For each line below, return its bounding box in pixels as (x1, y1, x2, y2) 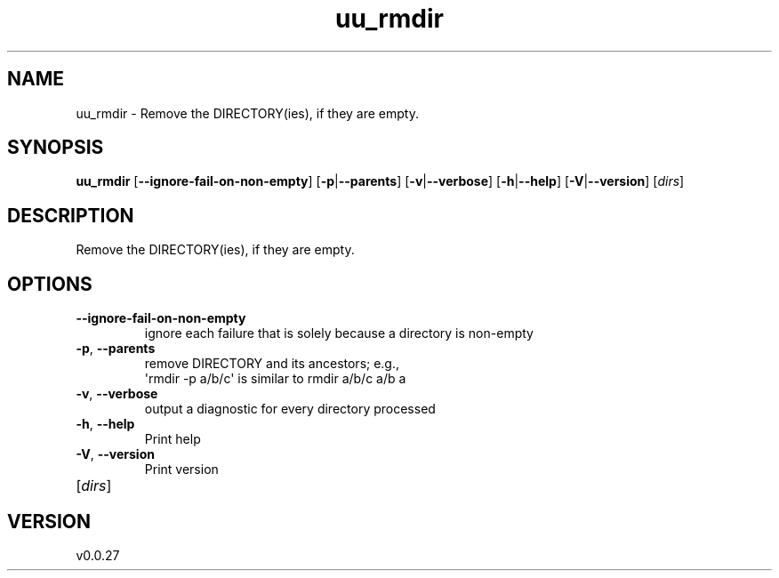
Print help (144, 431, 201, 447)
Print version (144, 462, 219, 478)
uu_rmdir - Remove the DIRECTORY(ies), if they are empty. (76, 105, 419, 121)
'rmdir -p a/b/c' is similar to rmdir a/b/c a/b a (144, 371, 406, 387)
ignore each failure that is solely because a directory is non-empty (144, 325, 534, 341)
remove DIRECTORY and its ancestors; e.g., (144, 356, 400, 372)
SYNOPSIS (7, 136, 104, 159)
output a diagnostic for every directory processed (144, 401, 436, 417)
